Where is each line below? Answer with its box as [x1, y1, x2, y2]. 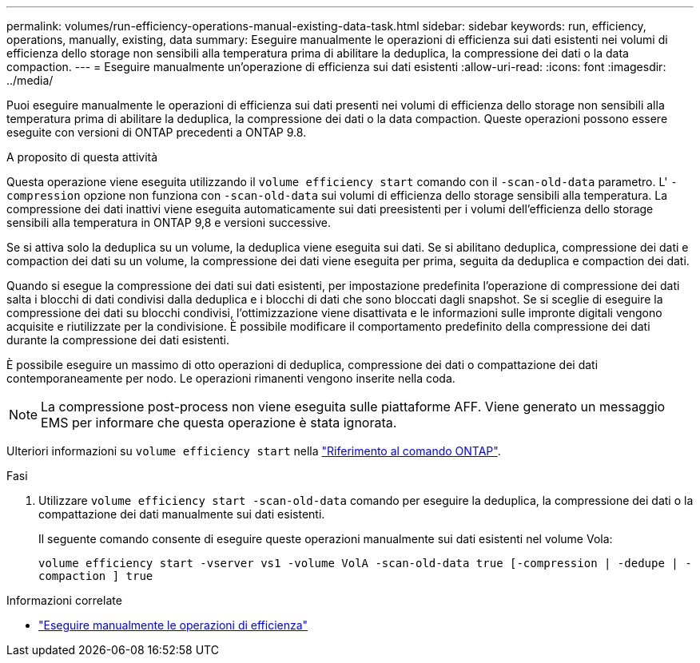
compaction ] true [38, 570, 153, 582]
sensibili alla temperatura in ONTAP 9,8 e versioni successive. [6, 216, 331, 229]
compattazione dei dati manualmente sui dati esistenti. [38, 507, 325, 521]
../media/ [6, 73, 54, 87]
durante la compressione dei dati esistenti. [6, 333, 229, 347]
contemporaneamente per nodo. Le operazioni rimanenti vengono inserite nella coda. [6, 371, 455, 385]
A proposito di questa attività [6, 150, 158, 164]
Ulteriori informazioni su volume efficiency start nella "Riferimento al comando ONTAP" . [6, 444, 501, 458]
